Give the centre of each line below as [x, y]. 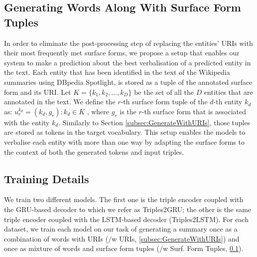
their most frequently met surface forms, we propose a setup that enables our [122, 53]
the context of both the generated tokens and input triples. [94, 151]
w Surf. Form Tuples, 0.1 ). [203, 248]
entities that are [228, 92]
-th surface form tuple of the [164, 102]
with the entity [27, 122]
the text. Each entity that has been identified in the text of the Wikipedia [117, 72]
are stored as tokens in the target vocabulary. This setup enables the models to [125, 132]
